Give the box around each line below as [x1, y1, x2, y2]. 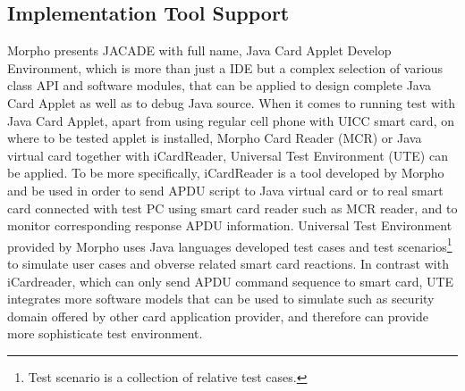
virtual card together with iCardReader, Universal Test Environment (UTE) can [7, 146, 448, 164]
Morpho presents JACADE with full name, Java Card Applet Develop [7, 41, 392, 60]
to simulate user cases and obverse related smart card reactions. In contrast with [7, 254, 449, 272]
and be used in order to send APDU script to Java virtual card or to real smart [7, 180, 444, 199]
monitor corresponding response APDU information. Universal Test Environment [7, 216, 452, 235]
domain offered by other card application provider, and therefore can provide [7, 306, 428, 325]
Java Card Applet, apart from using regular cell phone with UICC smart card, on [7, 111, 454, 129]
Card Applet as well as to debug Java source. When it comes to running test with [7, 93, 456, 112]
